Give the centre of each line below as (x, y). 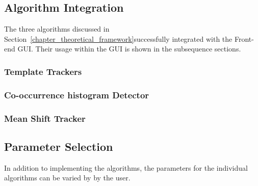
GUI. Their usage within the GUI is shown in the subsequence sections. (129, 49)
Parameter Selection (59, 146)
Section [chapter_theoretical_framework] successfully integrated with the (118, 38)
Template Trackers (43, 71)
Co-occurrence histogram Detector (77, 95)
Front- (244, 38)
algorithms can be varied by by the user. (67, 178)
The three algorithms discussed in (57, 29)
